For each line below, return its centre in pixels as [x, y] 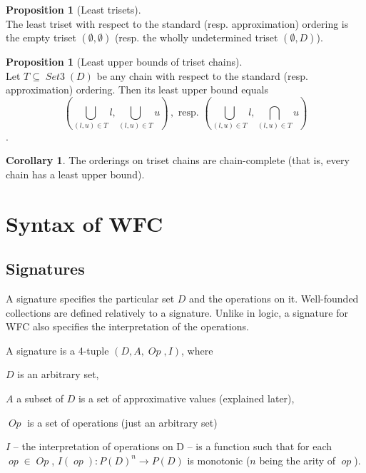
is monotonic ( [219, 460]
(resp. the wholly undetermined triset [196, 37]
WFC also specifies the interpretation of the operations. [127, 326]
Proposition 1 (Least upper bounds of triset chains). [124, 62]
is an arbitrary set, [58, 374]
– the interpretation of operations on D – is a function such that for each [173, 446]
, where [197, 350]
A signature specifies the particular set [90, 299]
